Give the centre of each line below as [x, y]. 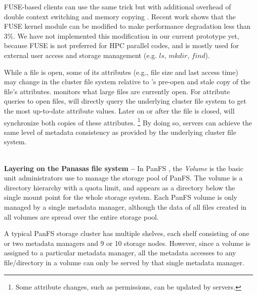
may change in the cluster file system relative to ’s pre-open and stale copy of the [127, 82]
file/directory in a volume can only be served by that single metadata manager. [124, 262]
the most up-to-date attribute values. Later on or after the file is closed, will [119, 110]
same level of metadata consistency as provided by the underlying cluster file [120, 132]
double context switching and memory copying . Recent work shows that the [120, 16]
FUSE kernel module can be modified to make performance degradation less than [127, 26]
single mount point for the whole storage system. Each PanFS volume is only [121, 197]
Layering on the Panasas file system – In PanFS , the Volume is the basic [124, 168]
